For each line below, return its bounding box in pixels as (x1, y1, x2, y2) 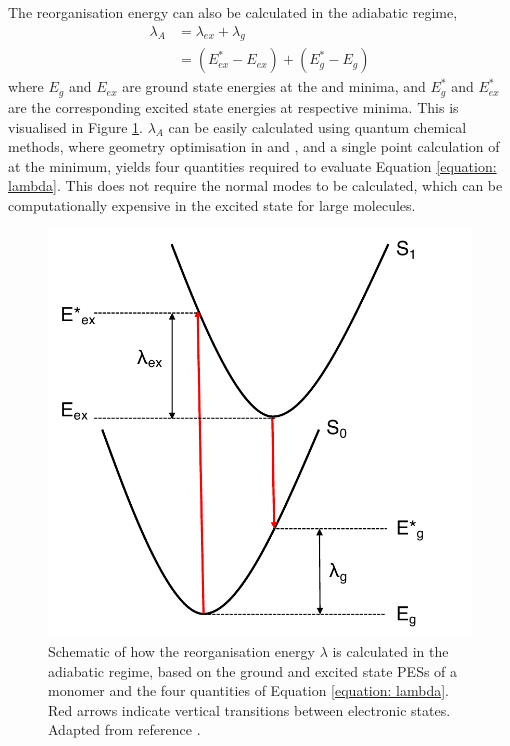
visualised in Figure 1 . (8, 116, 143, 137)
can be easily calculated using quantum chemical (168, 116, 467, 137)
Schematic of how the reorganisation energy (48, 640, 315, 661)
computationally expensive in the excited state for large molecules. (8, 194, 416, 215)
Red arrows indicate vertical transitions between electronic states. (48, 699, 451, 720)
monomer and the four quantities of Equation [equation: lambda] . (48, 680, 449, 701)
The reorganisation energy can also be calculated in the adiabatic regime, (8, 2, 458, 22)
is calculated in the (332, 640, 449, 661)
